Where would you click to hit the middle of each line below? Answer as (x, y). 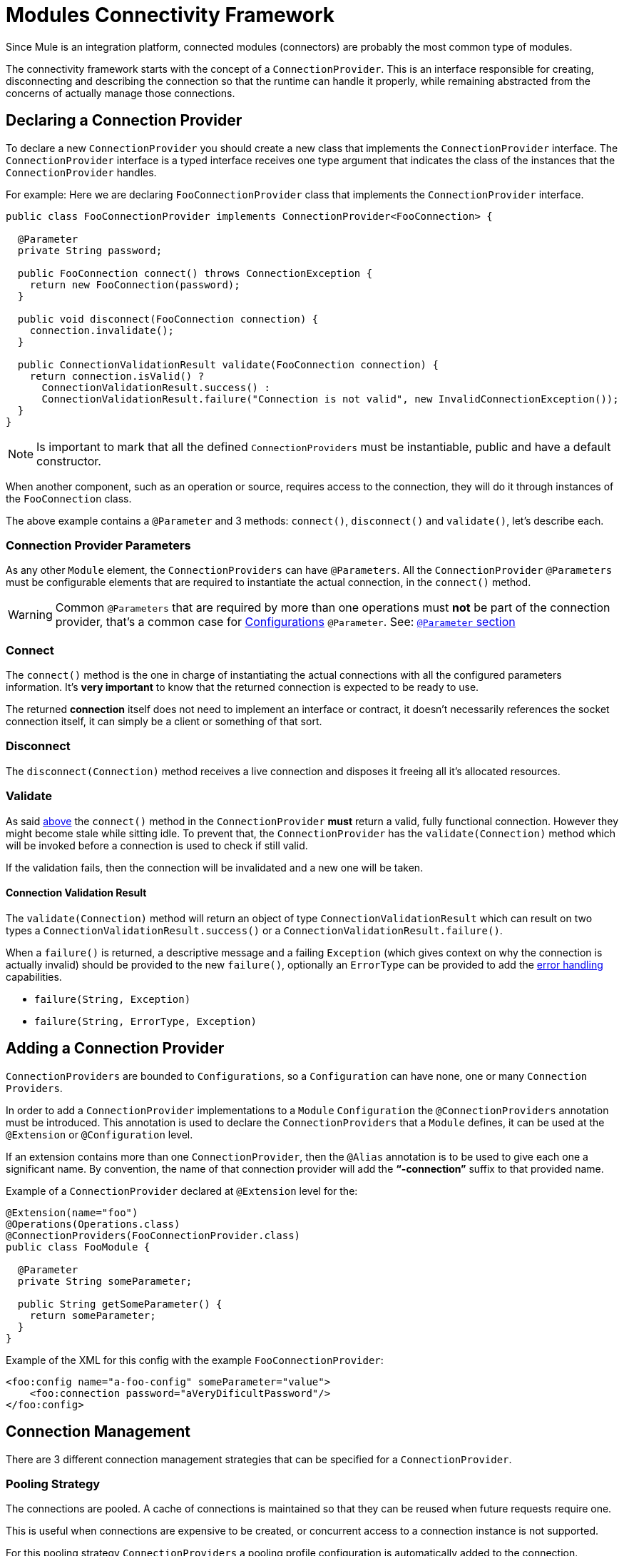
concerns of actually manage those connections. (121, 93)
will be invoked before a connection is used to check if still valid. (157, 845)
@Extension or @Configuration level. (99, 1134)
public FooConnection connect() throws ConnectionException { (195, 273)
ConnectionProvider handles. (81, 172)
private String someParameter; (105, 1281)
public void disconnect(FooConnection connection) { (168, 319)
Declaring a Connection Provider (124, 121)
